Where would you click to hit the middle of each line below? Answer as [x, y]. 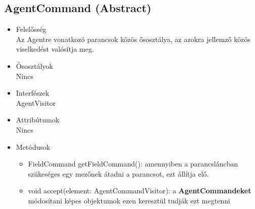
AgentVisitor [36, 102]
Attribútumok [38, 120]
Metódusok [33, 147]
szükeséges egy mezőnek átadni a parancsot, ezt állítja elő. [118, 173]
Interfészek [33, 93]
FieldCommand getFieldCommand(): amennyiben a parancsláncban [133, 164]
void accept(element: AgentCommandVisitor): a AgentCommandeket [140, 191]
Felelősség [31, 29]
